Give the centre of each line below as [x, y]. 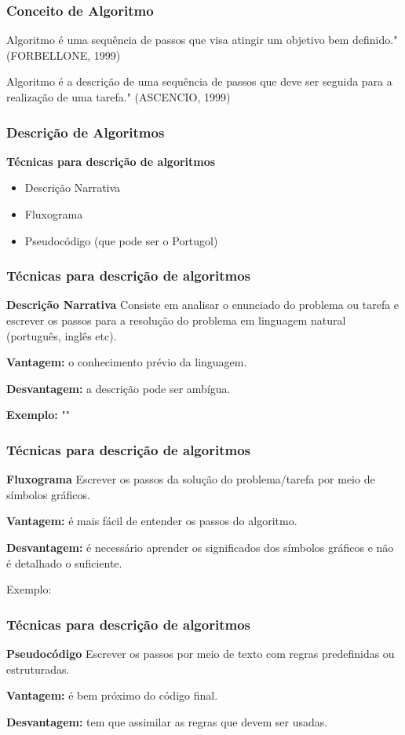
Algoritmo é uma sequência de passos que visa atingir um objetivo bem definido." [202, 40]
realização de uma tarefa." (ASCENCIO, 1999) [119, 97]
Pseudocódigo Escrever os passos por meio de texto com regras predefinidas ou [201, 653]
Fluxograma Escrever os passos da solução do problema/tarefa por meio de [191, 479]
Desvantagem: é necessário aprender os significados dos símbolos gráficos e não [200, 547]
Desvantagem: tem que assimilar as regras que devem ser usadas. [167, 721]
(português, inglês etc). [62, 335]
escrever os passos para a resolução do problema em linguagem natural [176, 320]
